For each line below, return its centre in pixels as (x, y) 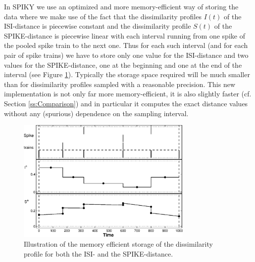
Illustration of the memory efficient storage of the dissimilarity (118, 243)
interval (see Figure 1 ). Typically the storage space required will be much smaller (127, 74)
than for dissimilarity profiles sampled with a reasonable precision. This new (120, 84)
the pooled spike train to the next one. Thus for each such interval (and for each (126, 45)
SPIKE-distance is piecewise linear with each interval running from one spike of (125, 35)
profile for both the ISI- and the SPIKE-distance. (99, 253)
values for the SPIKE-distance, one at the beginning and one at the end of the (123, 65)
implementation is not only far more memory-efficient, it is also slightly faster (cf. (128, 94)
